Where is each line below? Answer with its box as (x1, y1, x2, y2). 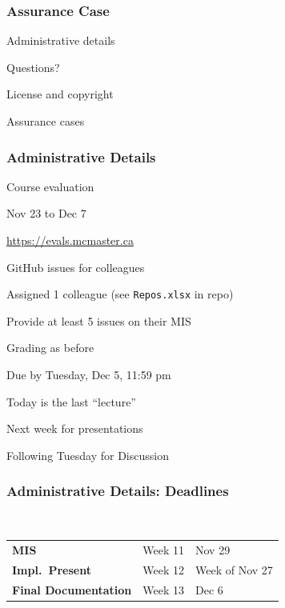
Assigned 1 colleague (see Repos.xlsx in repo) (6, 286, 234, 302)
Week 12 (142, 561, 184, 578)
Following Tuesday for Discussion (6, 446, 169, 463)
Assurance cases (6, 113, 85, 129)
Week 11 (142, 541, 184, 558)
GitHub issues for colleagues (6, 258, 145, 275)
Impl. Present (12, 561, 91, 578)
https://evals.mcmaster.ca (6, 232, 134, 248)
